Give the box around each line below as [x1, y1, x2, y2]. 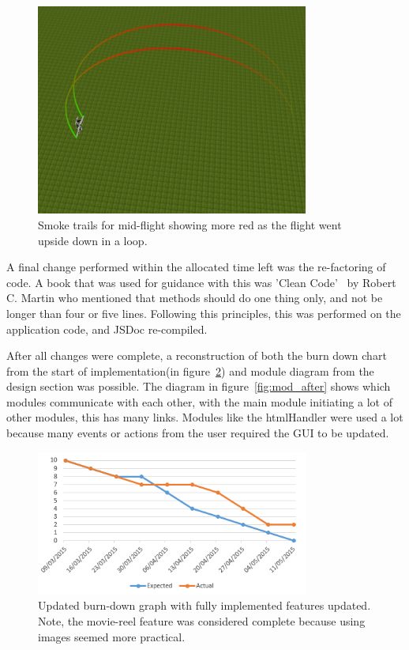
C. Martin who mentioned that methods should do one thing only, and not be [6, 289, 383, 306]
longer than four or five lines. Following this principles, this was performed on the [6, 304, 401, 321]
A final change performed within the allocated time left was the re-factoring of [6, 259, 386, 275]
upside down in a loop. [38, 232, 148, 248]
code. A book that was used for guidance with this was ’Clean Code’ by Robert [6, 274, 396, 290]
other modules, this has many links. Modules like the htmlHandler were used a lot [6, 409, 403, 425]
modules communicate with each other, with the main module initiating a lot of [6, 393, 392, 410]
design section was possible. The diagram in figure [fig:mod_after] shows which [6, 378, 391, 395]
